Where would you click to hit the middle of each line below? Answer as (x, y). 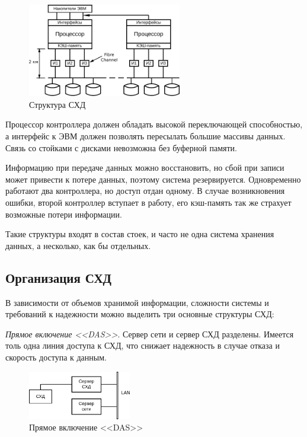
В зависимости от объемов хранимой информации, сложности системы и (137, 302)
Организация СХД (59, 277)
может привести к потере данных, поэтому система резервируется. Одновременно (153, 179)
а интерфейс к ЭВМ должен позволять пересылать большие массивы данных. (145, 136)
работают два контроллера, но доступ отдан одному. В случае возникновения (145, 191)
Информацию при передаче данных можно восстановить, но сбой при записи (145, 168)
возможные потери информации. (64, 214)
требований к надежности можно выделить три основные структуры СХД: (140, 314)
